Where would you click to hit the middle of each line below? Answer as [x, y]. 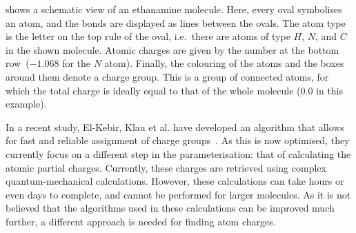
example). [26, 104]
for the [77, 63]
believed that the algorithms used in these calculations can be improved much [170, 208]
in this [330, 90]
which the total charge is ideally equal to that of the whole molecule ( [153, 90]
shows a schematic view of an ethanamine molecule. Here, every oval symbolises [174, 9]
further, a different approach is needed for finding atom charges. [141, 221]
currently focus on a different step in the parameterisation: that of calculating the [178, 153]
